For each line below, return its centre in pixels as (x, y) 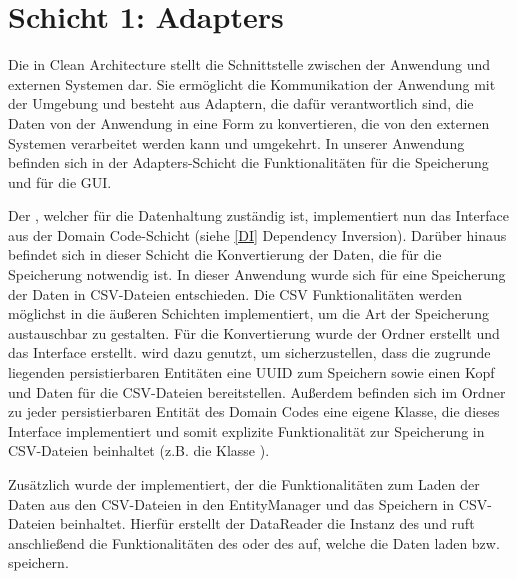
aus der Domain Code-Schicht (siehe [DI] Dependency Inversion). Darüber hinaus (257, 234)
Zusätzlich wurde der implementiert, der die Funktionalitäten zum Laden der (244, 484)
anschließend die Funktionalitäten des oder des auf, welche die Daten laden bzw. (254, 542)
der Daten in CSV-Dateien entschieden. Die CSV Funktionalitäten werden (235, 293)
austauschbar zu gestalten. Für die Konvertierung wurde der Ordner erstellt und (254, 332)
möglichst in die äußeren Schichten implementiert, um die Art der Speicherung (248, 313)
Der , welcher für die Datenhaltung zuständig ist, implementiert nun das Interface (258, 215)
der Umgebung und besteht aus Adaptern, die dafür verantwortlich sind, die (241, 103)
